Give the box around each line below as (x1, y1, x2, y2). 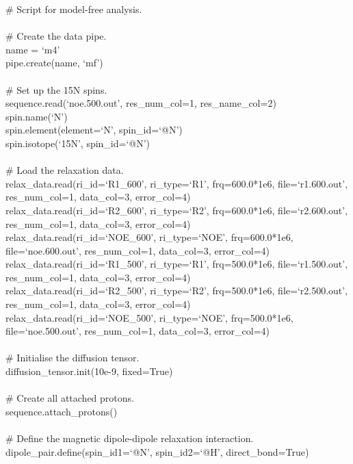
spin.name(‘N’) (5, 109, 68, 123)
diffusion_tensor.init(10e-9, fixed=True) (5, 364, 173, 378)
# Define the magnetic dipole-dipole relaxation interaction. (5, 431, 254, 445)
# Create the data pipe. (5, 29, 107, 43)
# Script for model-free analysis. (5, 2, 142, 16)
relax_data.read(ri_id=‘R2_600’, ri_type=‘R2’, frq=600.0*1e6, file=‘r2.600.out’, (5, 203, 348, 217)
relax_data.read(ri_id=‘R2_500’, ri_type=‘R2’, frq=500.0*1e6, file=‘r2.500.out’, (5, 283, 348, 298)
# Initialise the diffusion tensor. (5, 350, 140, 365)
